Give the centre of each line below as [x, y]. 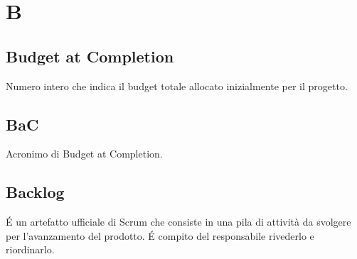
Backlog [35, 192]
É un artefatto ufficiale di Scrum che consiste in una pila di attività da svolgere [178, 222]
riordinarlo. [30, 249]
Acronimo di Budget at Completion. [84, 154]
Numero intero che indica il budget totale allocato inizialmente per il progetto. [177, 86]
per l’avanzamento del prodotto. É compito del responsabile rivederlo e [160, 235]
